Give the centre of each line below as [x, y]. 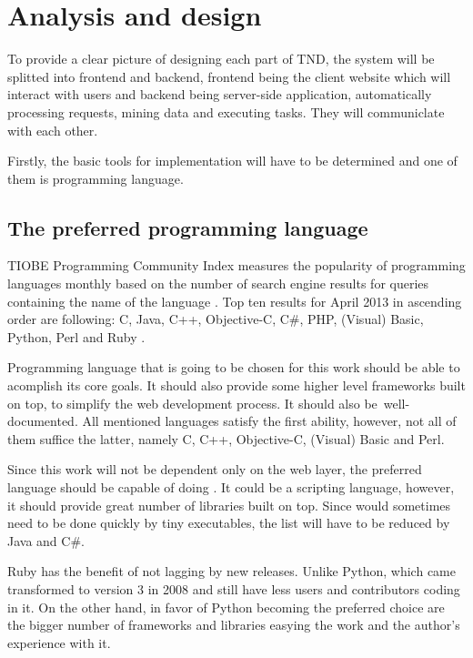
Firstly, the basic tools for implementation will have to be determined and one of [232, 161]
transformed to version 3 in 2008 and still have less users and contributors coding [234, 588]
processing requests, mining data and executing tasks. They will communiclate [226, 111]
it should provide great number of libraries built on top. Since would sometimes [229, 505]
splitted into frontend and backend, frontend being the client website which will [229, 76]
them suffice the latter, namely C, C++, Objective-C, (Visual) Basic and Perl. [226, 438]
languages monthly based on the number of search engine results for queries [218, 283]
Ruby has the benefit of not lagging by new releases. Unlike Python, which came [231, 571]
